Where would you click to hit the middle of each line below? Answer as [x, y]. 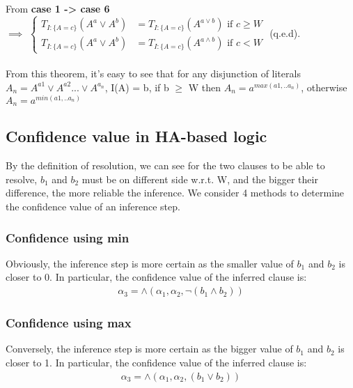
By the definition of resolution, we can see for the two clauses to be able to [165, 165]
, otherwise [324, 87]
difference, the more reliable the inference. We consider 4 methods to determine [175, 193]
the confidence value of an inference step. [93, 207]
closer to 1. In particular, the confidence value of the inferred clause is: [156, 362]
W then [205, 87]
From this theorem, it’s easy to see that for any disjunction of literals [153, 73]
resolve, [22, 179]
